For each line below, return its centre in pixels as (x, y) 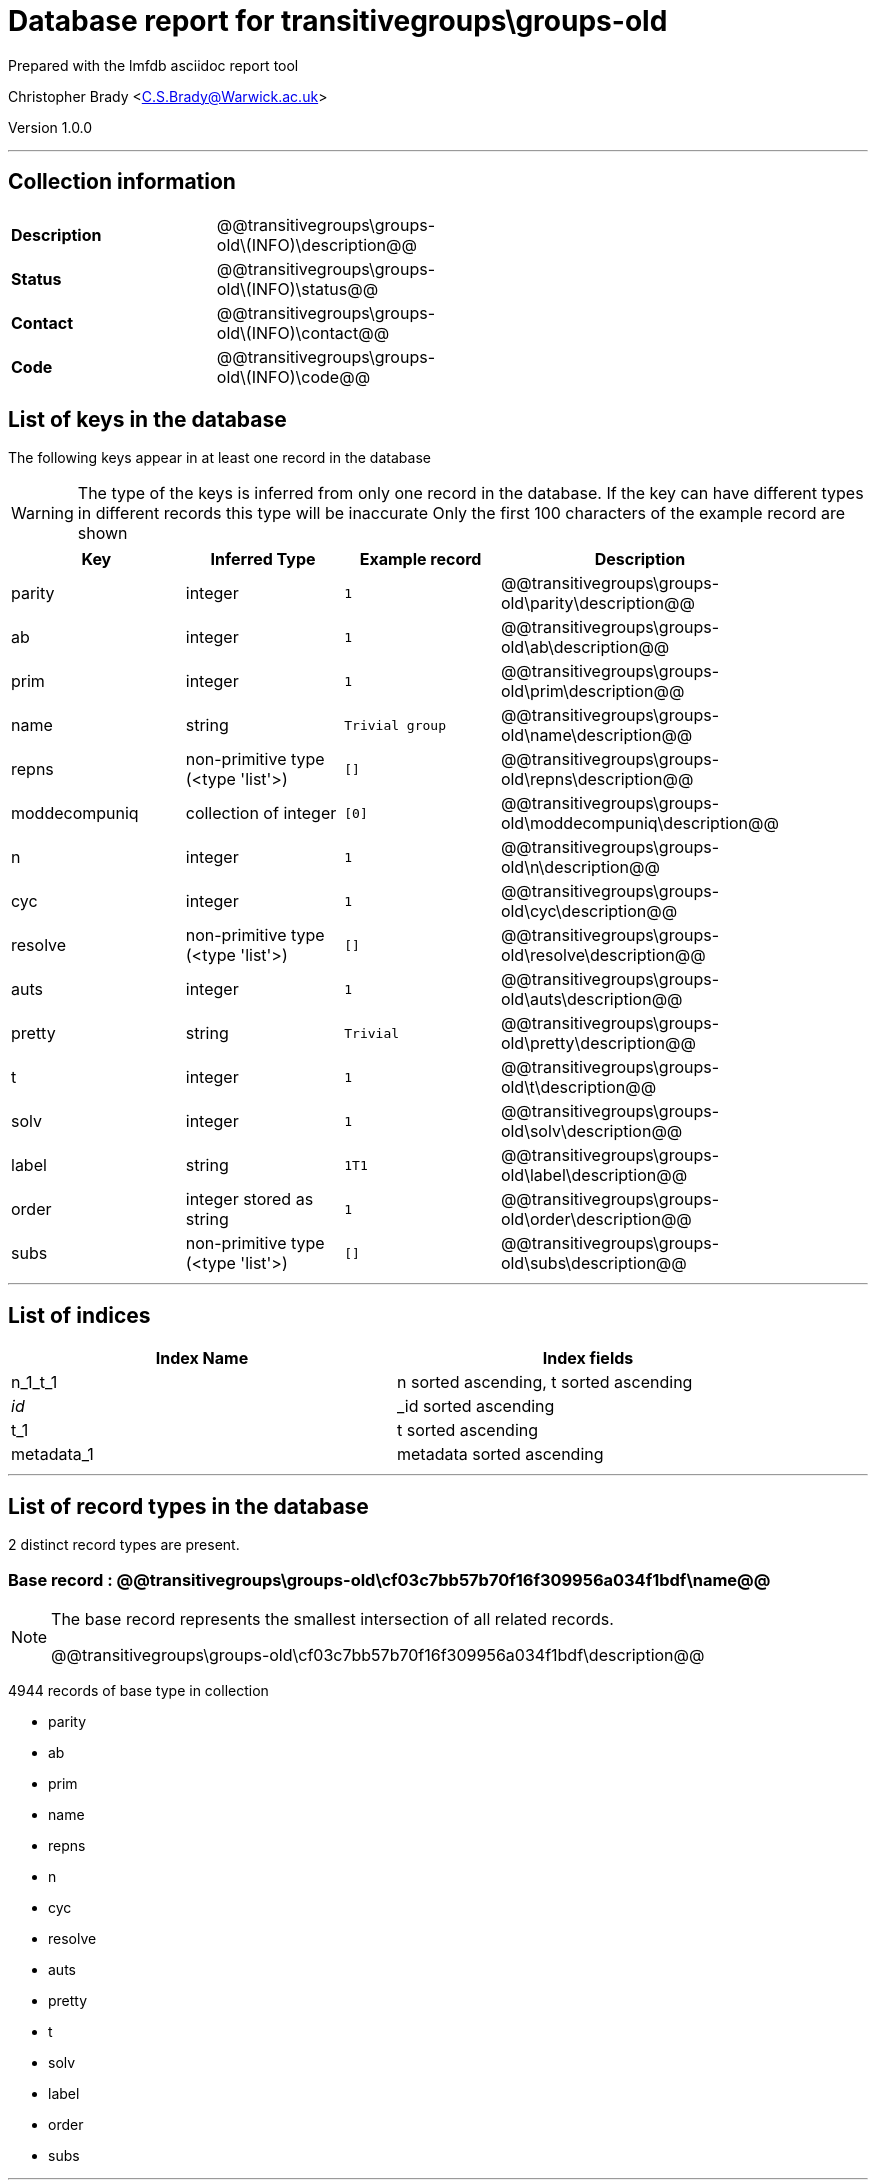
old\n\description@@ (580, 867)
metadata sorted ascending (500, 1454)
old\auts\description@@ (591, 999)
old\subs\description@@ (593, 1263)
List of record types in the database (188, 1506)
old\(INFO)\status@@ (297, 288)
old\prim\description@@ (592, 691)
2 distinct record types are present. (124, 1545)
